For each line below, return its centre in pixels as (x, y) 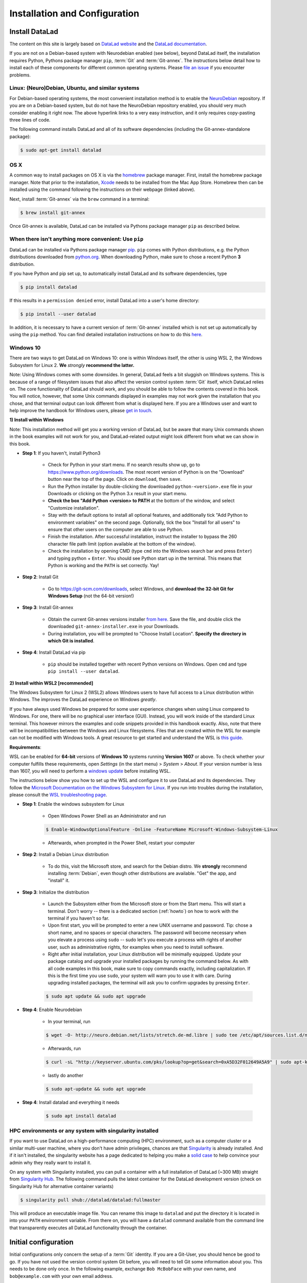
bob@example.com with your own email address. (61, 1276)
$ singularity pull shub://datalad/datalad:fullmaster (90, 1200)
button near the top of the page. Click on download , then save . (115, 479)
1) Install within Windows (37, 420)
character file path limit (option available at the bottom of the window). (122, 543)
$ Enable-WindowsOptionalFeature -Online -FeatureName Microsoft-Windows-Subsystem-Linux (162, 829)
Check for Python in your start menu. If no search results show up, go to (124, 465)
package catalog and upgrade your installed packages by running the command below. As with (148, 961)
